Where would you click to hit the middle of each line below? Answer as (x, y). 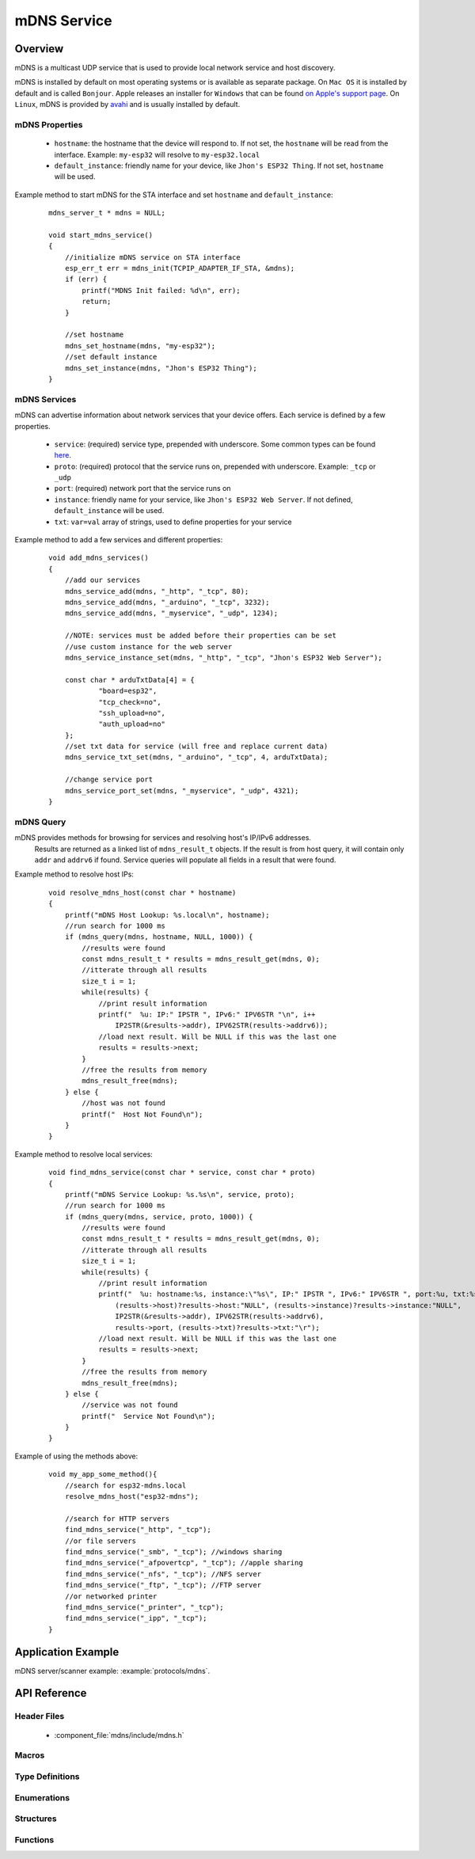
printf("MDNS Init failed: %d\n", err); (161, 290)
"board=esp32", (128, 691)
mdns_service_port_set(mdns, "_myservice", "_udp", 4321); (182, 791)
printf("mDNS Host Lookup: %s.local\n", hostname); (167, 915)
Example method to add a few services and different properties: (119, 540)
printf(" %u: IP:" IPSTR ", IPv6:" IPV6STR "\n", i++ (207, 1015)
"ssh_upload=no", (132, 713)
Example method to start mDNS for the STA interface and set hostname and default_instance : (174, 195)
